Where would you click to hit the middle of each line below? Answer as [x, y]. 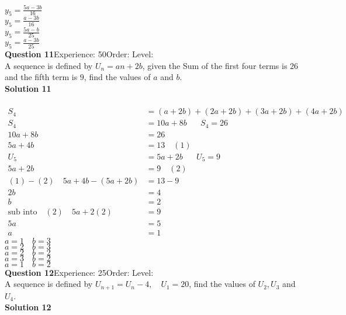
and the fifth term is [41, 77]
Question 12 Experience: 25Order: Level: [79, 272]
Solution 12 [28, 307]
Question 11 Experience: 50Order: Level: [79, 54]
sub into [23, 212]
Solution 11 [28, 89]
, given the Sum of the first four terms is [215, 65]
